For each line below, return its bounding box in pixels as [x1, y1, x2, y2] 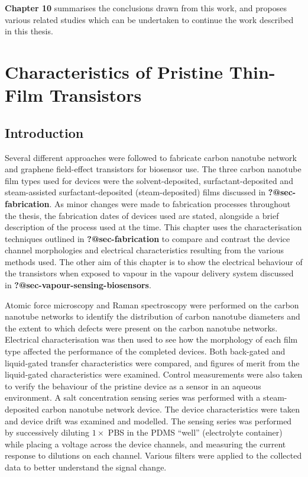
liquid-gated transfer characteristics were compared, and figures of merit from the [5, 356, 300, 369]
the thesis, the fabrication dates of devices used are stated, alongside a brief [5, 209, 279, 221]
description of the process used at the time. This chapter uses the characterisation [5, 221, 302, 233]
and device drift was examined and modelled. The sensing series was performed [5, 414, 292, 427]
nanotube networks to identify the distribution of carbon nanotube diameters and [5, 310, 300, 323]
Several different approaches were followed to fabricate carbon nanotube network [5, 151, 297, 163]
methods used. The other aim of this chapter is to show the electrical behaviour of [5, 255, 303, 267]
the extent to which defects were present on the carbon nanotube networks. [5, 321, 278, 334]
